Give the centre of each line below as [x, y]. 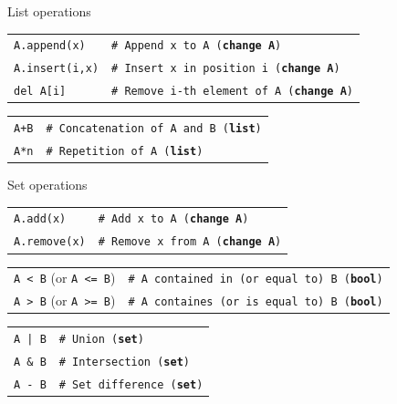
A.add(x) [40, 219]
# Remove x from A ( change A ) [190, 242]
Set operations [47, 185]
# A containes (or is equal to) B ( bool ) [256, 302]
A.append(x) [50, 46]
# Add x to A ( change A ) [173, 219]
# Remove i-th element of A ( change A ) [232, 92]
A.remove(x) [50, 242]
